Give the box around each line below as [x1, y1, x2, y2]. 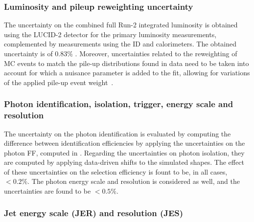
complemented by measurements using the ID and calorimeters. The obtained [4, 39, 237, 49]
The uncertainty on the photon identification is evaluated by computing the [4, 128, 231, 138]
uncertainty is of [4, 48, 53, 58]
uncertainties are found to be [4, 186, 91, 196]
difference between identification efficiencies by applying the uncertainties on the [4, 138, 245, 148]
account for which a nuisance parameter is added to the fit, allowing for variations [4, 67, 250, 78]
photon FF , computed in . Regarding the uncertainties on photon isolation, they [4, 147, 245, 157]
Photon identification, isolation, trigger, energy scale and [4, 98, 233, 110]
